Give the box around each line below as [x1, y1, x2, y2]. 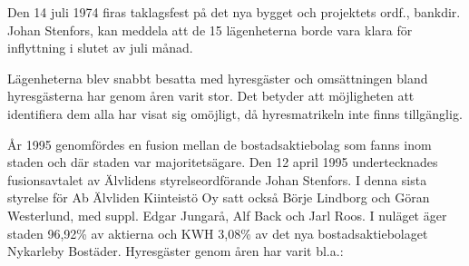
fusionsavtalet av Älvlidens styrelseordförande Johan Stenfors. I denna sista [7, 170, 427, 189]
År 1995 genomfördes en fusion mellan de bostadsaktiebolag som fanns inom [7, 134, 432, 153]
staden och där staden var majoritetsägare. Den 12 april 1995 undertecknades [7, 153, 438, 172]
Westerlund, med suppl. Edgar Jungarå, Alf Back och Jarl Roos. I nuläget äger [7, 205, 447, 224]
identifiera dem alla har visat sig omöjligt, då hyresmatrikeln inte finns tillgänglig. [7, 103, 463, 123]
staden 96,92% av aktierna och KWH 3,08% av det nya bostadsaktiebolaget [7, 223, 428, 242]
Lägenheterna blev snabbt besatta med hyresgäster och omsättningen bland [7, 68, 428, 87]
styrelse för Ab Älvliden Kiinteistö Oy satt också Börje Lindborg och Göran [7, 188, 430, 207]
